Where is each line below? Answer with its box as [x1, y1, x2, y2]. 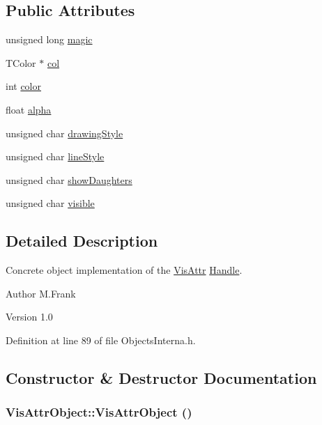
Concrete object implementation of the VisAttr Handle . [6, 263, 243, 277]
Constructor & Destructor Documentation [6, 366, 317, 388]
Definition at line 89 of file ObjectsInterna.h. [6, 332, 196, 347]
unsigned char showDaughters [6, 172, 132, 187]
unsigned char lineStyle [6, 149, 105, 164]
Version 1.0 [6, 309, 53, 324]
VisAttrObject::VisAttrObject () [6, 403, 192, 421]
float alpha [6, 102, 52, 116]
